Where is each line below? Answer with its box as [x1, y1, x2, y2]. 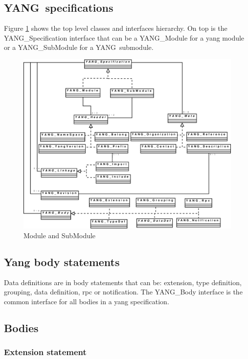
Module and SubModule [23, 230, 96, 240]
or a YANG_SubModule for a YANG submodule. [4, 42, 154, 52]
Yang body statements [4, 254, 120, 269]
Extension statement [4, 346, 87, 358]
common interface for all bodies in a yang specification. [4, 296, 169, 306]
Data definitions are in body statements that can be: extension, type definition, [4, 277, 242, 287]
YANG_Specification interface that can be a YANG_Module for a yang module [4, 32, 245, 43]
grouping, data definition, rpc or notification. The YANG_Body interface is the [4, 287, 243, 297]
